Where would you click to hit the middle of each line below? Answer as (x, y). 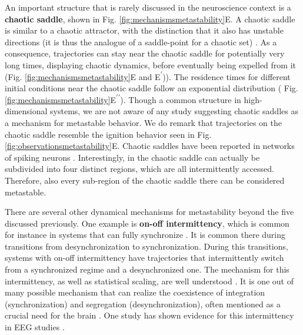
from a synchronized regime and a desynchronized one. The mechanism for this (147, 269)
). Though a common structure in (181, 99)
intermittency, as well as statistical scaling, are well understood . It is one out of (149, 281)
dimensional (26, 111)
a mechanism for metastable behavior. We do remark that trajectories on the (144, 122)
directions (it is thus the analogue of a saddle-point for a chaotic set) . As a (141, 42)
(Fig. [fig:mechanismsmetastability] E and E (83, 76)
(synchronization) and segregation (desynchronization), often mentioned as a (143, 304)
